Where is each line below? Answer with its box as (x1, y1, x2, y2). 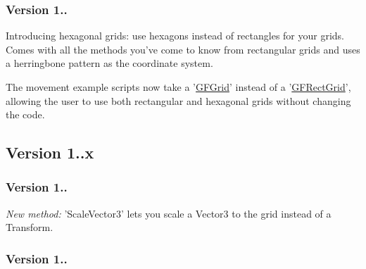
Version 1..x (6, 142, 94, 163)
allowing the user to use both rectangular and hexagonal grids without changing (6, 93, 351, 108)
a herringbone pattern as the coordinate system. (6, 56, 213, 70)
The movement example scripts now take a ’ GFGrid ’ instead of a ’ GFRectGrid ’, (6, 80, 351, 94)
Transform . (6, 220, 53, 234)
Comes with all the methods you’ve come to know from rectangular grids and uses (6, 42, 360, 56)
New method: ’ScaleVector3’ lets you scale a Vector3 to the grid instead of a (6, 206, 332, 220)
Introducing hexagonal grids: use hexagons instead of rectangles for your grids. (6, 28, 345, 43)
